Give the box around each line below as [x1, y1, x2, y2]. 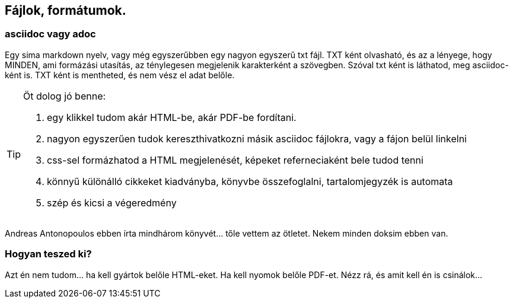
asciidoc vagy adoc [5, 28, 96, 40]
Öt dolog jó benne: [23, 90, 106, 102]
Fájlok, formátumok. [5, 3, 126, 18]
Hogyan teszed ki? [5, 248, 92, 260]
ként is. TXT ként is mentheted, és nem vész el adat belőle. [5, 69, 235, 80]
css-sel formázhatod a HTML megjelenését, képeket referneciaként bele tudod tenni [47, 154, 423, 166]
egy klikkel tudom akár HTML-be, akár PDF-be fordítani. [47, 111, 297, 123]
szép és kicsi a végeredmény [47, 196, 177, 209]
